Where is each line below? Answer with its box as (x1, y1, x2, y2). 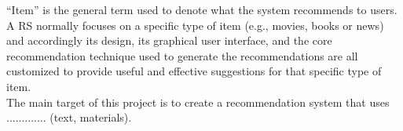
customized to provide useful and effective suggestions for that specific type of (6, 63, 382, 79)
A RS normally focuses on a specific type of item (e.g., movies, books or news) (6, 16, 384, 33)
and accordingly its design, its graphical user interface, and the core (6, 32, 332, 49)
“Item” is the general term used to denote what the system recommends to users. (6, 2, 398, 17)
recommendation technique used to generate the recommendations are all (6, 47, 358, 64)
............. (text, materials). (6, 109, 132, 126)
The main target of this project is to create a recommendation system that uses (6, 93, 390, 110)
